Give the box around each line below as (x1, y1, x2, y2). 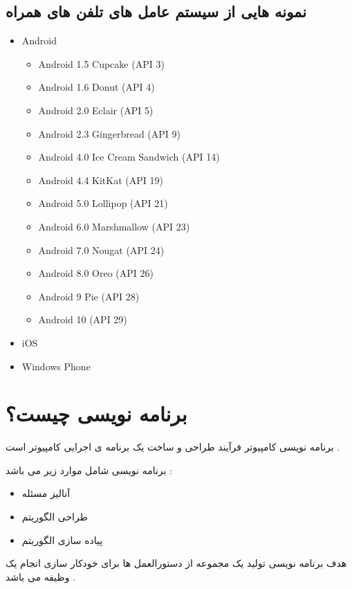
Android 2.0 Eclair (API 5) (38, 102, 154, 117)
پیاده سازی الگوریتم (21, 532, 103, 547)
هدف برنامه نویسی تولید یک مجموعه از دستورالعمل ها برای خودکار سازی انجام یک (6, 556, 347, 570)
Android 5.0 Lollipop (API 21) (38, 196, 168, 210)
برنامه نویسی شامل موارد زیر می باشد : (6, 462, 173, 477)
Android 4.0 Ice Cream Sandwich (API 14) (38, 149, 220, 164)
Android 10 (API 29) (38, 312, 127, 327)
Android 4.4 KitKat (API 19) (38, 172, 163, 187)
